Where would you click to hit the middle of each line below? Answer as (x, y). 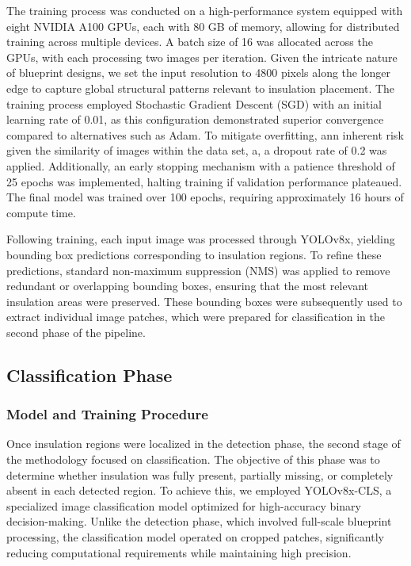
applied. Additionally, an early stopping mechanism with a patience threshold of (201, 165)
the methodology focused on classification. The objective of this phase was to (193, 459)
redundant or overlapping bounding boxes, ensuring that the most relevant (188, 286)
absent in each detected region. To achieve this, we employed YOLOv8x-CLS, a (199, 490)
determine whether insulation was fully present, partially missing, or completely (200, 474)
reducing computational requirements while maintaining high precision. (179, 552)
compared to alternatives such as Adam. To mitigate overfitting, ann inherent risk (205, 134)
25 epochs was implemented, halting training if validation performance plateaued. (204, 181)
